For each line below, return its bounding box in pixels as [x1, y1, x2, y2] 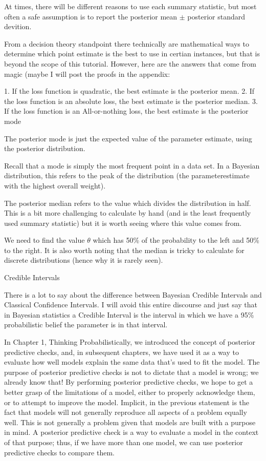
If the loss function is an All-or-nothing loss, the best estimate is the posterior [4, 106, 249, 116]
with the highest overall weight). [4, 180, 106, 191]
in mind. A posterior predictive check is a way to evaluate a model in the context [4, 427, 259, 437]
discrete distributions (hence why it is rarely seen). [4, 255, 163, 265]
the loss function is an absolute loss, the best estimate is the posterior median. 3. [4, 95, 258, 106]
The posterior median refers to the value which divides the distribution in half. [4, 197, 251, 208]
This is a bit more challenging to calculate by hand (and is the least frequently [4, 207, 251, 218]
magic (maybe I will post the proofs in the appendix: [4, 68, 170, 79]
